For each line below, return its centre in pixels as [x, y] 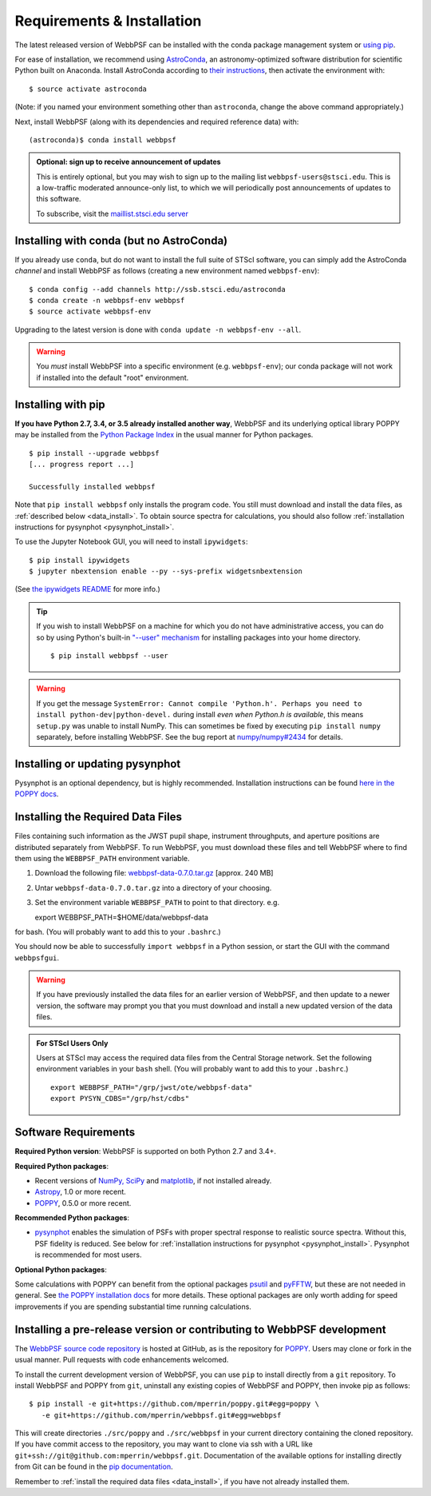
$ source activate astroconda [88, 89]
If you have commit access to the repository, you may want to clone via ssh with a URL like [164, 1444]
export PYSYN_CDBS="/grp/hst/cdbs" [120, 1099]
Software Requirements [75, 1133]
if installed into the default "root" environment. [113, 377]
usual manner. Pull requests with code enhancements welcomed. [122, 1360]
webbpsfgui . [37, 957]
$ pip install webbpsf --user [110, 656]
